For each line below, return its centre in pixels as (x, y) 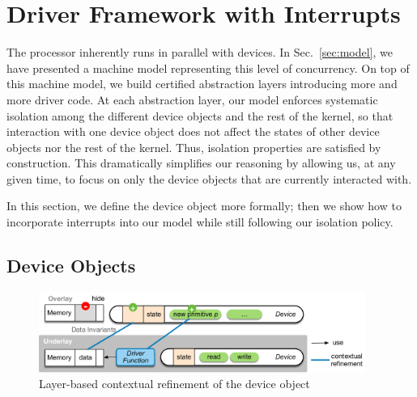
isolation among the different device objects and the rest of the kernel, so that (200, 115)
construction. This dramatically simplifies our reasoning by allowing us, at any (201, 163)
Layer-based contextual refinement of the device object (174, 384)
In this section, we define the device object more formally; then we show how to (204, 206)
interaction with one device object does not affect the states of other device (193, 131)
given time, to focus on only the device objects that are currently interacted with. (209, 178)
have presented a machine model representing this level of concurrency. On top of (208, 68)
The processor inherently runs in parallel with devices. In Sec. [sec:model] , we (200, 52)
